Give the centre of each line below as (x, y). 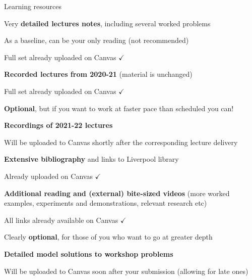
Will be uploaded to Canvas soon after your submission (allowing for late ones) (126, 271)
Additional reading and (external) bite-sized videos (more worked (117, 193)
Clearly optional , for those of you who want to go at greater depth (108, 237)
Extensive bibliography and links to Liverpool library (91, 159)
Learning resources (33, 6)
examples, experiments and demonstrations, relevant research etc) (106, 203)
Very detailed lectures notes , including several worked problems (107, 23)
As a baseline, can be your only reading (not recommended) (97, 40)
